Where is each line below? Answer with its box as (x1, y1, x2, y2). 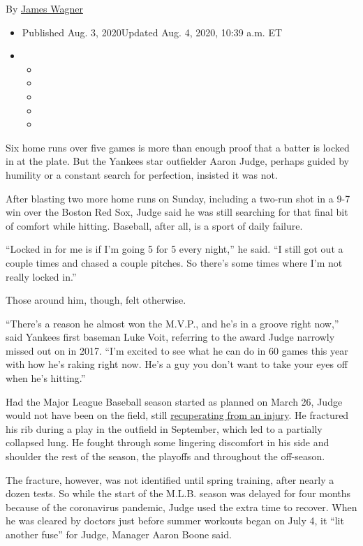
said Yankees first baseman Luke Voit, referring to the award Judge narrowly (6, 330, 335, 344)
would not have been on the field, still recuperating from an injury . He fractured (6, 408, 349, 422)
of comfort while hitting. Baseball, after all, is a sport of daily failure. (6, 218, 303, 233)
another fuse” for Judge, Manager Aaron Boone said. (6, 527, 232, 541)
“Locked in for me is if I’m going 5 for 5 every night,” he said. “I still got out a (6, 242, 343, 256)
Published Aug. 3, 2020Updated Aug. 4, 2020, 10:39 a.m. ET (22, 24, 283, 39)
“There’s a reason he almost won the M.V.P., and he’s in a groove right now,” (6, 316, 339, 330)
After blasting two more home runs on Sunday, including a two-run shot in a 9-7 (6, 191, 350, 205)
